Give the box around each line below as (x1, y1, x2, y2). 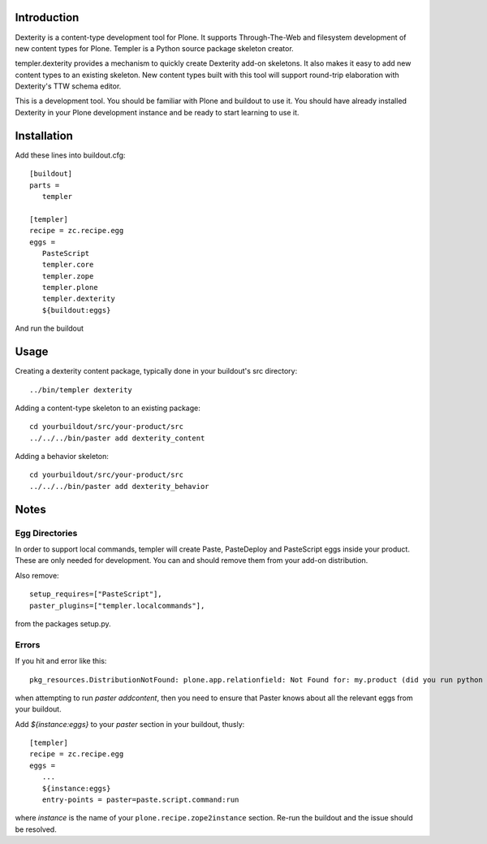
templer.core (41, 260, 94, 270)
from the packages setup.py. (15, 618, 111, 629)
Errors (15, 638, 41, 650)
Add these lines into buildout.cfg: (15, 150, 126, 160)
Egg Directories (15, 527, 78, 539)
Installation (15, 128, 73, 142)
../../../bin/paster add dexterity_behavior (29, 482, 210, 491)
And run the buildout (15, 323, 84, 333)
